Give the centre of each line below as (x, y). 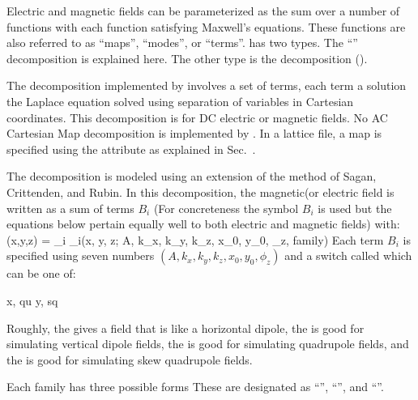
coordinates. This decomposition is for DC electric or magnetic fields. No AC (197, 117)
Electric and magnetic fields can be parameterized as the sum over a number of (203, 11)
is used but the (355, 208)
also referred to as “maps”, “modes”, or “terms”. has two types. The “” (182, 43)
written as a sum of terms (70, 208)
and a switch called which (348, 255)
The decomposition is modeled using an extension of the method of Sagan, (192, 176)
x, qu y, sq (32, 300)
